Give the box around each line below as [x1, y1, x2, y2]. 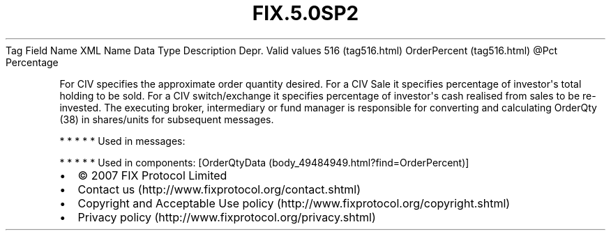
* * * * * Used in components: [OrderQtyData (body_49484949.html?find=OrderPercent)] [59, 156, 469, 168]
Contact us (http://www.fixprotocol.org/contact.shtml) [77, 182, 361, 196]
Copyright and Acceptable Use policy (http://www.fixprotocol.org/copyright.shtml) [77, 196, 511, 210]
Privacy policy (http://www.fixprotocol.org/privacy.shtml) [77, 210, 376, 224]
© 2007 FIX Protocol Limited [77, 168, 227, 182]
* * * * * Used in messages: [59, 134, 186, 147]
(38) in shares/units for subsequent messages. [59, 113, 274, 125]
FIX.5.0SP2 [252, 1, 359, 25]
